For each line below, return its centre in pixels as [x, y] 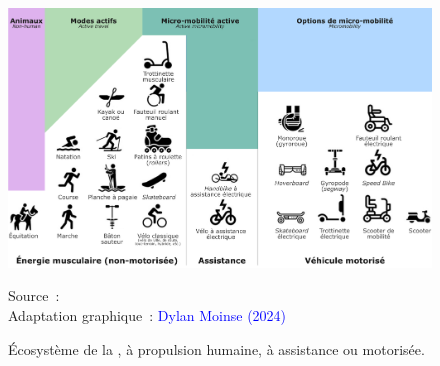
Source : [34, 295]
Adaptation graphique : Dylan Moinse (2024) [147, 315]
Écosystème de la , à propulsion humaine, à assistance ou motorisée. [216, 348]
